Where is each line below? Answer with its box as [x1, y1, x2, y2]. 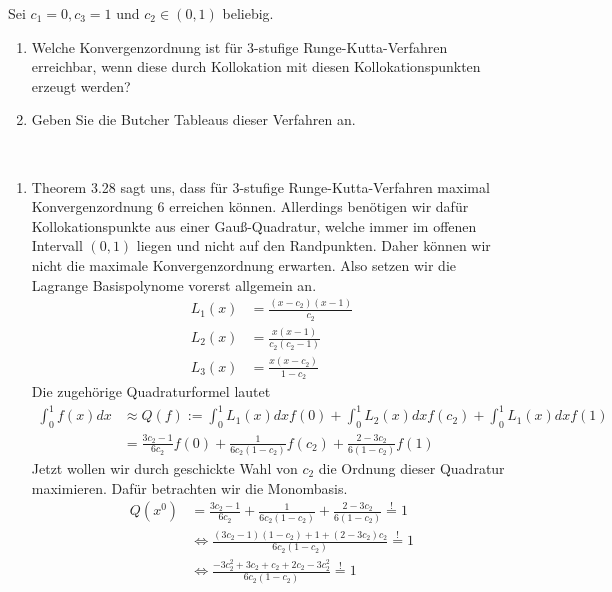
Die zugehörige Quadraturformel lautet [31, 380, 271, 401]
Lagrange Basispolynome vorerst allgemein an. [31, 274, 317, 295]
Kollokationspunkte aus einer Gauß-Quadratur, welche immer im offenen [31, 215, 477, 236]
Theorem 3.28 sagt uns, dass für [31, 176, 228, 197]
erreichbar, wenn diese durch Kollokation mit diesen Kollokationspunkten [31, 56, 481, 77]
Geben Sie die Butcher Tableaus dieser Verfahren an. [31, 109, 356, 130]
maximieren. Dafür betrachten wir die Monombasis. [31, 477, 348, 498]
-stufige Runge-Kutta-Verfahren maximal [239, 176, 490, 197]
